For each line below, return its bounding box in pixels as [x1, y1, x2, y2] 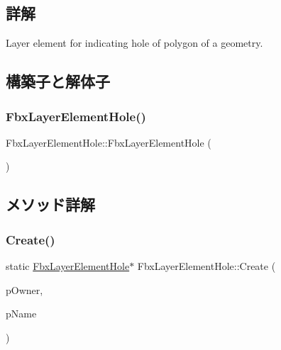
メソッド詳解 [6, 193, 95, 215]
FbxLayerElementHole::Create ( [137, 258, 276, 273]
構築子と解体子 [6, 70, 110, 92]
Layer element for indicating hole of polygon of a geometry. [6, 35, 263, 50]
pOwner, [6, 282, 43, 297]
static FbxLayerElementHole [6, 258, 130, 273]
